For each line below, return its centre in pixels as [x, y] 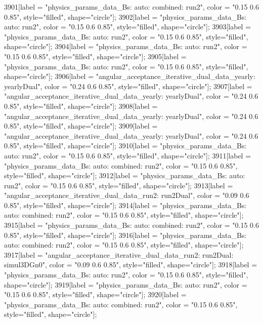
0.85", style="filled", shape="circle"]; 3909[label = [81, 126]
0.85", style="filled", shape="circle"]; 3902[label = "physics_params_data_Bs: [125, 16]
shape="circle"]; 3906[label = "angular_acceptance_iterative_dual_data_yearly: [130, 76]
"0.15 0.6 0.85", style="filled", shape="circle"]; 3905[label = [95, 56]
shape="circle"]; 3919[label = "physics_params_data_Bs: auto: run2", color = [126, 284]
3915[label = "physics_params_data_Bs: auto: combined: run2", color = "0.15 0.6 [132, 225]
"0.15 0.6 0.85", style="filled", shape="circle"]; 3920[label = [95, 294]
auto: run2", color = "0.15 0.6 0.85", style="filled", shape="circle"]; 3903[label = [128, 27]
